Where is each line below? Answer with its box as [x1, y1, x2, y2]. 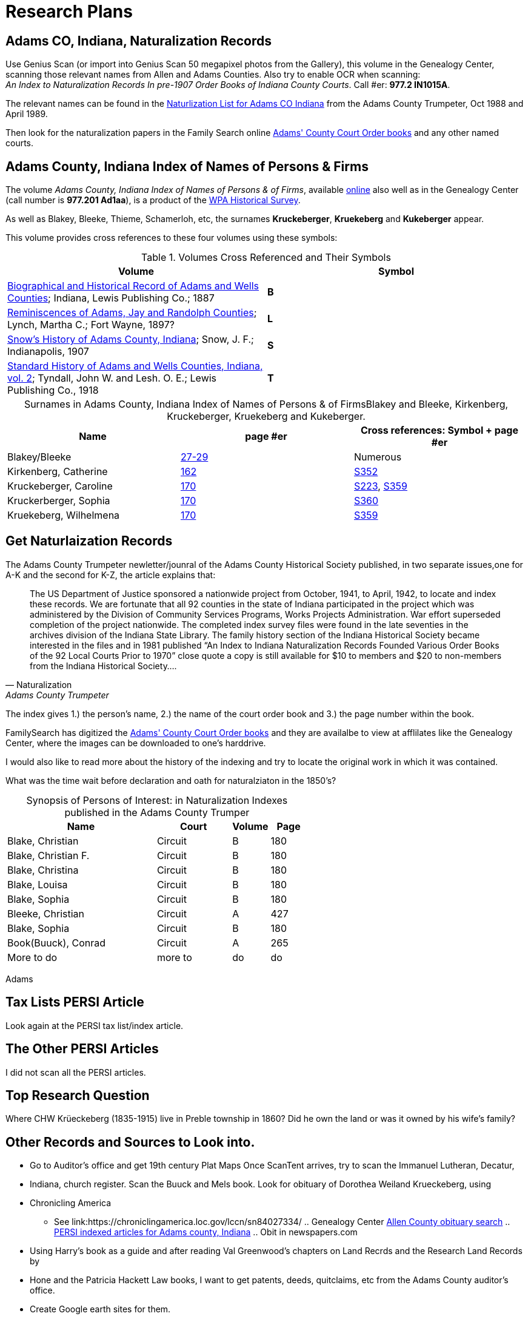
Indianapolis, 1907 [7, 345, 89, 358]
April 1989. [5, 109, 48, 120]
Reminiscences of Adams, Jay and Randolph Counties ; [7, 306, 257, 319]
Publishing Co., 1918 [7, 384, 99, 397]
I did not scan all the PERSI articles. [5, 1067, 146, 1078]
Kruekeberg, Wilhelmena [7, 509, 120, 522]
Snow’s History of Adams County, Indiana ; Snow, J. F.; [7, 333, 254, 346]
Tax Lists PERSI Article [5, 994, 144, 1010]
